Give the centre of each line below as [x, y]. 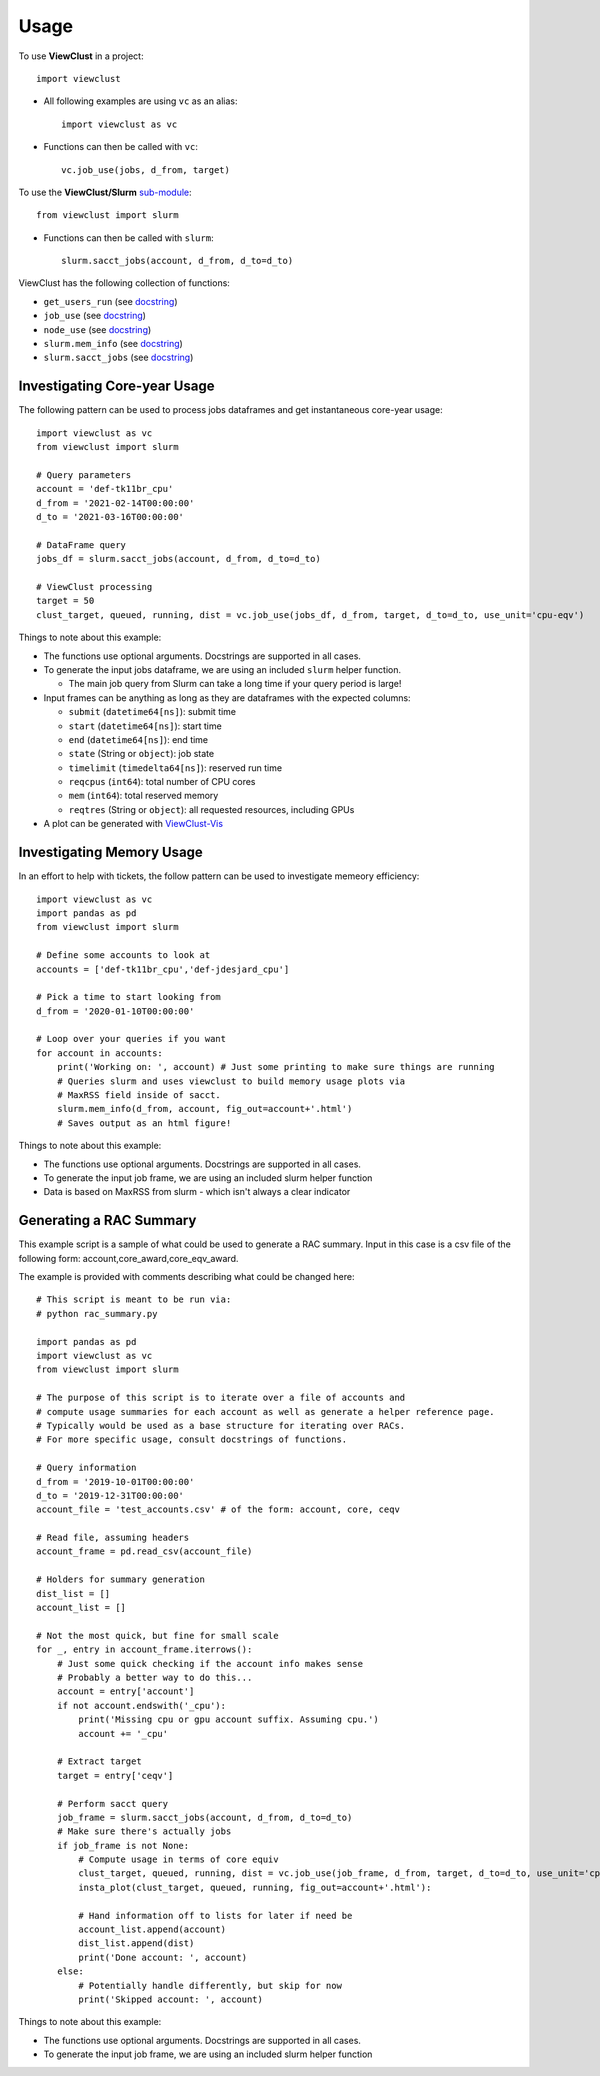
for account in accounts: [100, 1053]
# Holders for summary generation [120, 1579]
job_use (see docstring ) [95, 316]
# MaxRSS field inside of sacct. [139, 1095]
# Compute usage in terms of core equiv [178, 1859]
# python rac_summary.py [97, 1313]
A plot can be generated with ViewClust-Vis [133, 824]
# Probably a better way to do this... [154, 1677]
